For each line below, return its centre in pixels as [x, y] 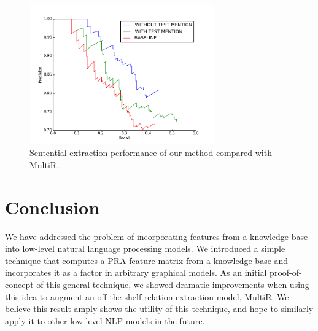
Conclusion [52, 207]
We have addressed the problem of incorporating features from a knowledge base [157, 236]
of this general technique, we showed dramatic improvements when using [173, 285]
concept [19, 285]
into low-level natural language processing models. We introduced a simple [145, 248]
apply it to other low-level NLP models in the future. [105, 320]
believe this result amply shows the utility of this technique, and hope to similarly [159, 309]
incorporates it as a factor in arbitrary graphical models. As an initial [136, 272]
